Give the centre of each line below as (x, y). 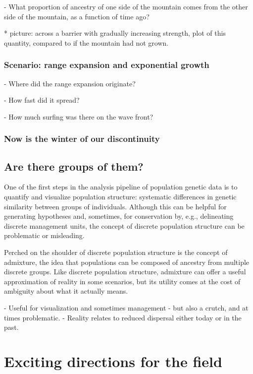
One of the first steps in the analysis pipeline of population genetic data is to (121, 187)
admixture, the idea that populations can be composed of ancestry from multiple (127, 262)
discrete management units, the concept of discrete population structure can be (124, 225)
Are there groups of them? (74, 166)
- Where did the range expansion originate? (70, 83)
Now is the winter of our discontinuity (82, 139)
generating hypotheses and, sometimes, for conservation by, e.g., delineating (119, 216)
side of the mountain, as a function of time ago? (77, 16)
